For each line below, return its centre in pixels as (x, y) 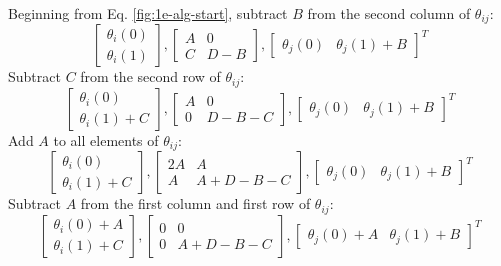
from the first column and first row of (195, 203)
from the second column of (389, 13)
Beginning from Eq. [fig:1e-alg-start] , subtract (148, 13)
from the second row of (150, 76)
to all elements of (106, 139)
